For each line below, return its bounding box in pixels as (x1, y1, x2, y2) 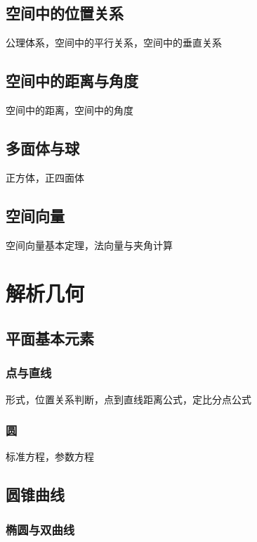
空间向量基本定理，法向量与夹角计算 (6, 237, 173, 252)
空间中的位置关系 (6, 2, 124, 24)
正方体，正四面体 (6, 170, 84, 184)
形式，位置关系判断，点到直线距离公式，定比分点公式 (6, 391, 251, 406)
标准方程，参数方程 (6, 449, 94, 464)
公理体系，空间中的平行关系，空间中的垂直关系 (6, 35, 222, 50)
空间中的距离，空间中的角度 (6, 103, 133, 117)
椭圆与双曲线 (6, 520, 75, 538)
